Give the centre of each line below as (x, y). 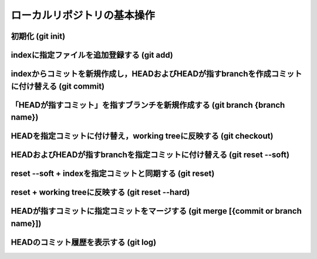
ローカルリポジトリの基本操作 (83, 15)
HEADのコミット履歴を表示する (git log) (84, 242)
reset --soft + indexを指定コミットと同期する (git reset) (113, 174)
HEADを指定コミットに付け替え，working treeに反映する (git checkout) (142, 136)
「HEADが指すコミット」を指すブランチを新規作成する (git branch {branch (148, 105)
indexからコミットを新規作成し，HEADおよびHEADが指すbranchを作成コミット (156, 74)
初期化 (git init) (38, 36)
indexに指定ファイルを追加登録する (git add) (92, 55)
